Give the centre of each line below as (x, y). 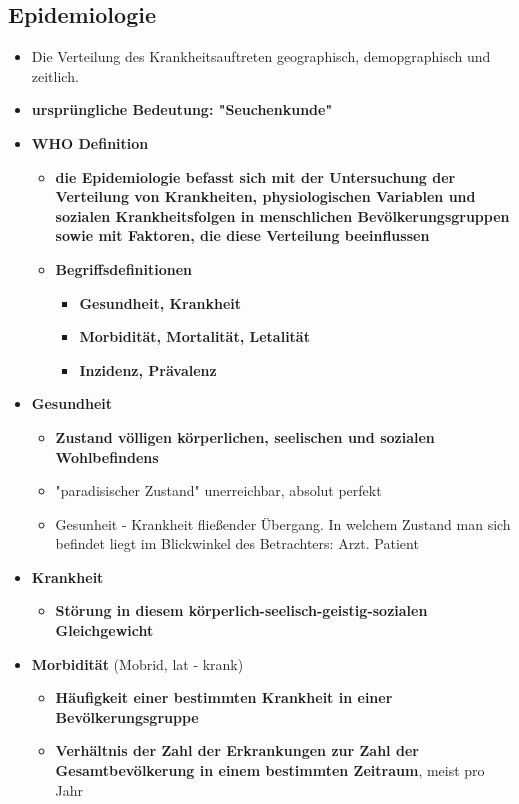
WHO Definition (90, 142)
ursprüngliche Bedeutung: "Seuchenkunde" (182, 109)
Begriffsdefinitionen (124, 268)
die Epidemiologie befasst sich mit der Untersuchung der (255, 176)
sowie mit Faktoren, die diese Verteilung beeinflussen (242, 235)
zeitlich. (55, 75)
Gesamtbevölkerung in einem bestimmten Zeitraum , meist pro (270, 770)
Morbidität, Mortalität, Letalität (194, 336)
